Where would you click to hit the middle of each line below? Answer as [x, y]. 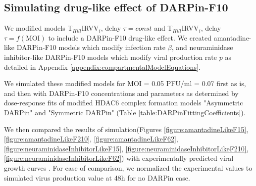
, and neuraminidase [202, 47]
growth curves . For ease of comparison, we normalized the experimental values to [128, 167]
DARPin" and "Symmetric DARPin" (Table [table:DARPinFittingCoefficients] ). [125, 112]
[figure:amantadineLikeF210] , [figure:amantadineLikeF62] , [91, 139]
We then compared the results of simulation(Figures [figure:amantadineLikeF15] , [126, 129]
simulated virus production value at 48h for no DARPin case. [97, 177]
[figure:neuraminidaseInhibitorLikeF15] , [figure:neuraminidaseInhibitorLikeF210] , [126, 148]
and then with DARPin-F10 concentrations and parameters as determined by [121, 93]
